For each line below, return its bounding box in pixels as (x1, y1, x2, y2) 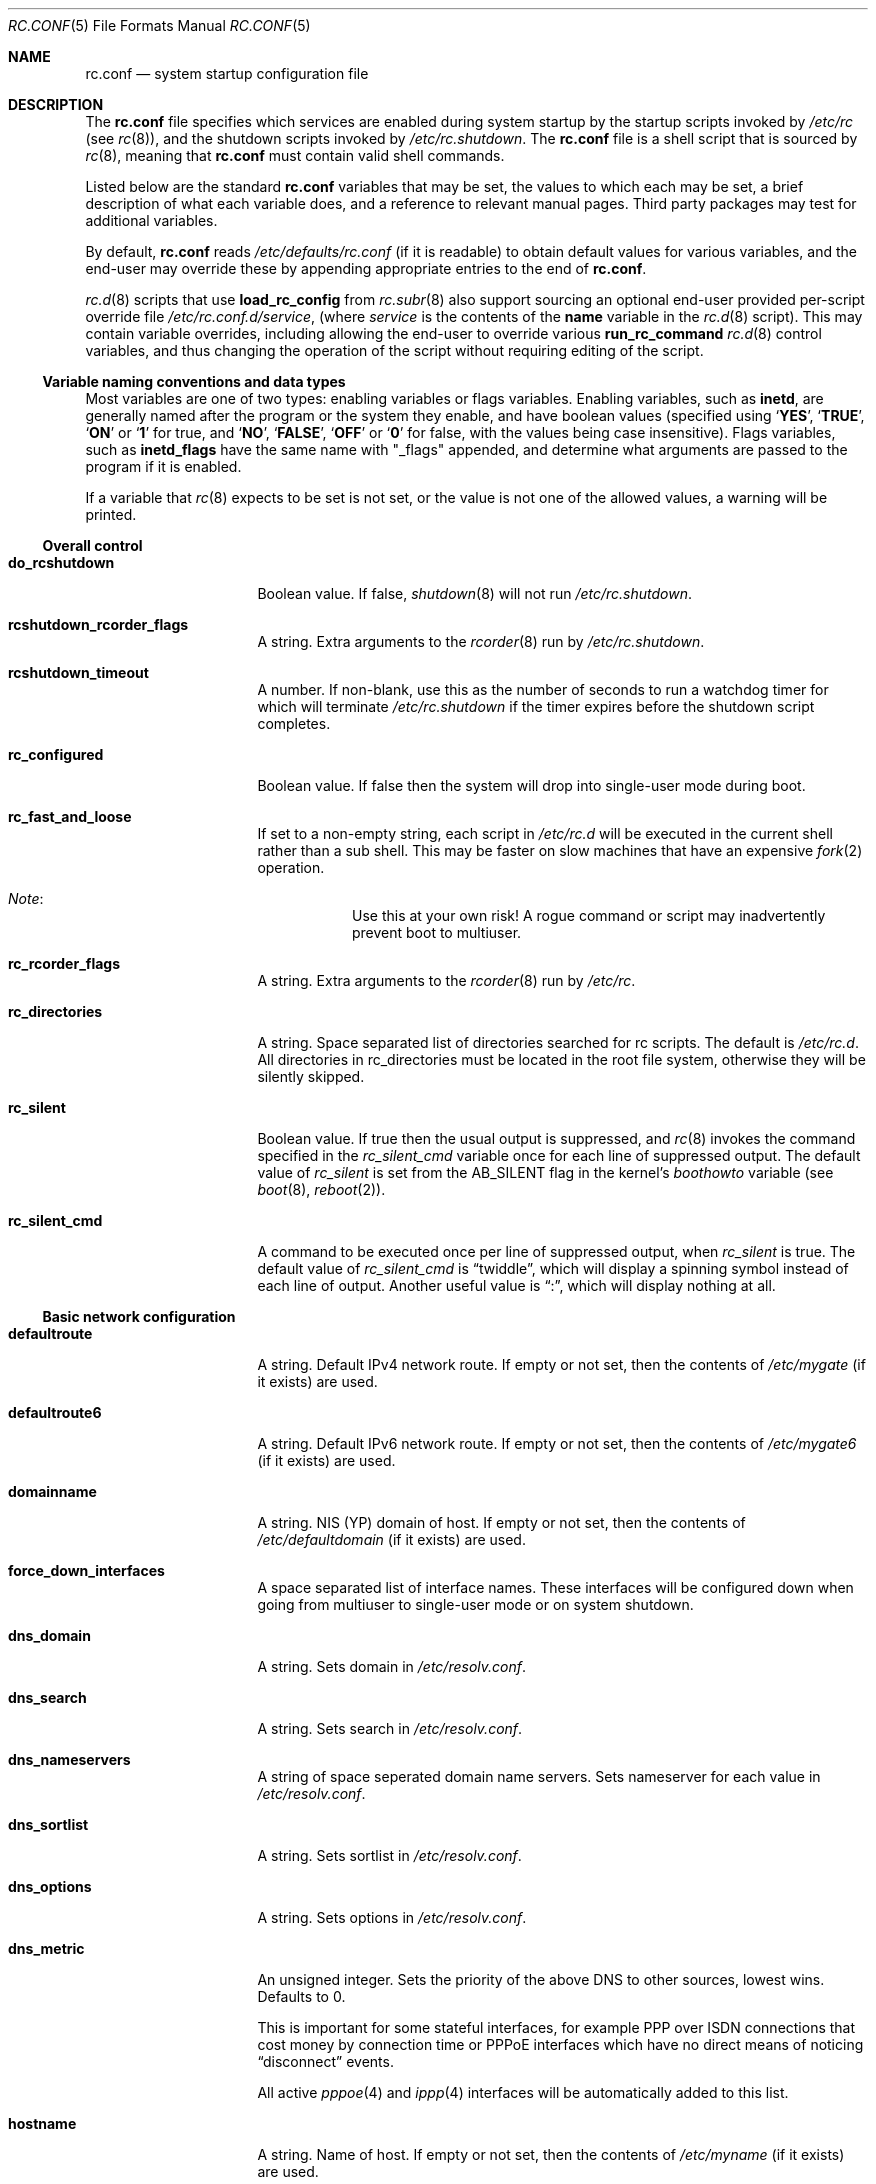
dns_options (8, 1878, 92, 1895)
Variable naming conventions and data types (42, 373, 346, 390)
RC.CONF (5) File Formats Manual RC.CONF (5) (8, 17, 311, 34)
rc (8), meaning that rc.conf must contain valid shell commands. (85, 147, 505, 164)
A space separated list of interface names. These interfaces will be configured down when (257, 1579, 854, 1596)
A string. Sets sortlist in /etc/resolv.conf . (257, 1847, 522, 1864)
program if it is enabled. (85, 458, 242, 475)
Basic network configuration (42, 1308, 236, 1325)
